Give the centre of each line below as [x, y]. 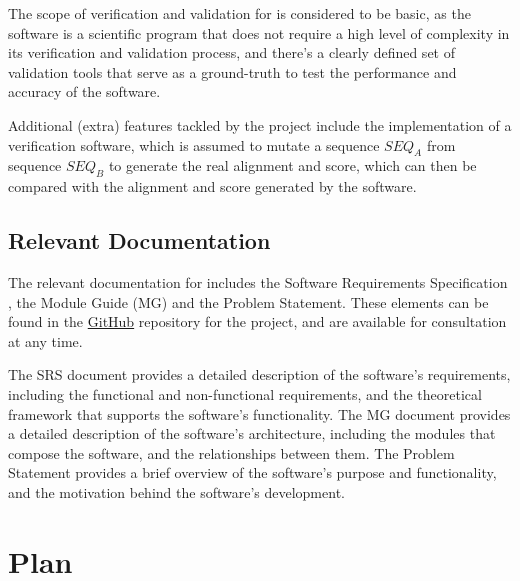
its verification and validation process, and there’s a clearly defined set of [231, 52]
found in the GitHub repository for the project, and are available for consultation [257, 321]
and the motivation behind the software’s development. [176, 491]
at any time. [45, 340]
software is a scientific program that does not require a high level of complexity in [259, 32]
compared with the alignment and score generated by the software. [212, 186]
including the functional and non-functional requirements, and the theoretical [245, 393]
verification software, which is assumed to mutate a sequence [194, 144]
